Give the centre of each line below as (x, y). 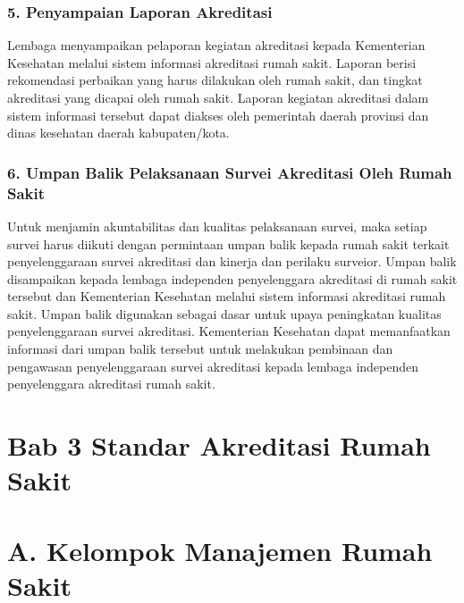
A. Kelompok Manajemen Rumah (220, 550)
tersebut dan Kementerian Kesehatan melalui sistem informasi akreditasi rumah (227, 296)
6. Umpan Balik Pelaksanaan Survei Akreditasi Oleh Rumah (230, 172)
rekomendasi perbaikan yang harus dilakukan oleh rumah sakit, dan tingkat (215, 80)
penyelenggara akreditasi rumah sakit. (111, 384)
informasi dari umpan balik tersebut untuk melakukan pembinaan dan (200, 349)
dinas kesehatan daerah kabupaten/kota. (118, 133)
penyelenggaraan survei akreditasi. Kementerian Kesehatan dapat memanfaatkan (229, 331)
